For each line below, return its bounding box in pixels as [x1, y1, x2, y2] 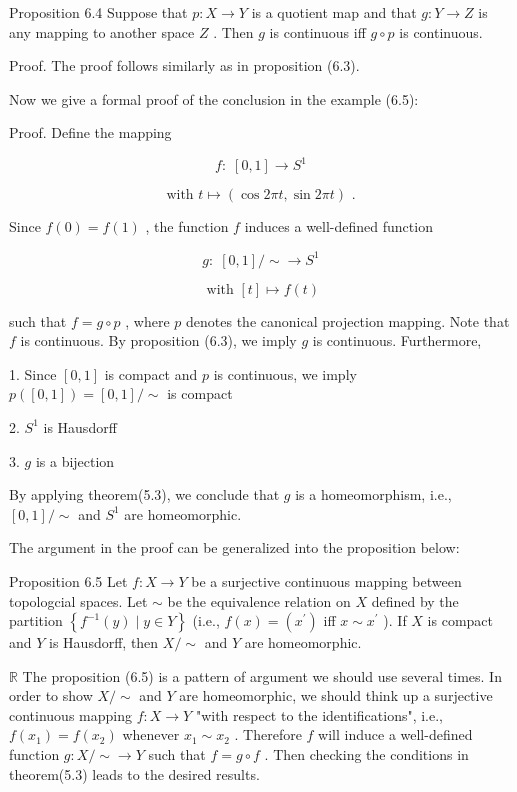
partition [9, 610, 63, 631]
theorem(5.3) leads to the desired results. [9, 763, 260, 784]
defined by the [371, 590, 459, 611]
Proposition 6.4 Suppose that [9, 2, 188, 22]
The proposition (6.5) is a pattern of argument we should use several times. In [22, 665, 502, 686]
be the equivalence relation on [167, 590, 351, 611]
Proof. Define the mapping [9, 122, 172, 143]
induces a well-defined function [244, 216, 433, 237]
